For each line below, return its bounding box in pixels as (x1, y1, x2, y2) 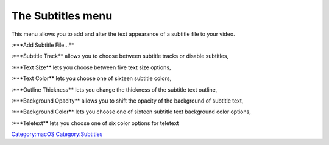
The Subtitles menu (11, 9, 113, 22)
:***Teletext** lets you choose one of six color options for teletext (11, 119, 179, 127)
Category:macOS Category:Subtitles (11, 130, 103, 138)
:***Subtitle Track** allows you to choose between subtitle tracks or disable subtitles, (11, 52, 229, 60)
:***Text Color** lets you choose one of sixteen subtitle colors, (11, 75, 172, 82)
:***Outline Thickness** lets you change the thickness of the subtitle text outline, (11, 86, 218, 93)
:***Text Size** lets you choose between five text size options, (11, 64, 171, 71)
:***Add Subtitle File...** (11, 41, 74, 49)
